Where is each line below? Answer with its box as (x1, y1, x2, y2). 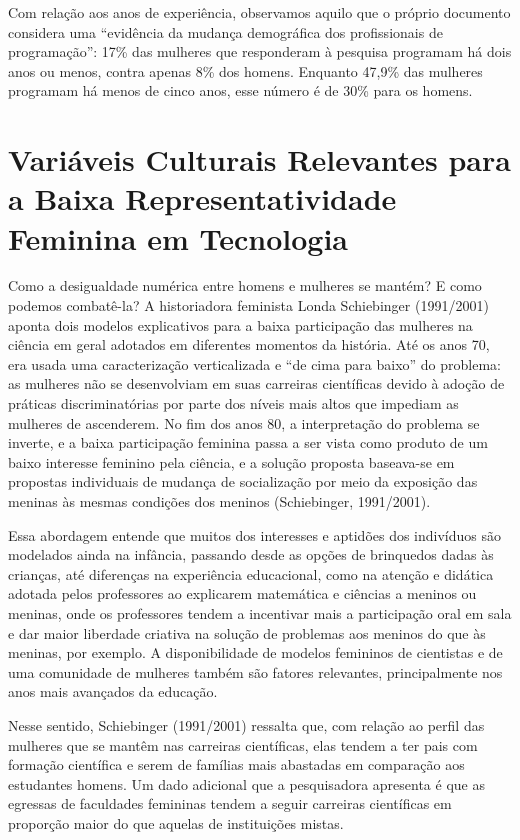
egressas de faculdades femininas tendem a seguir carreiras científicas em (8, 793, 452, 814)
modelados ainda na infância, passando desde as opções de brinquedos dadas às (8, 544, 494, 565)
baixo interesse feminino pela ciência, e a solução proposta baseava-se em (8, 451, 455, 472)
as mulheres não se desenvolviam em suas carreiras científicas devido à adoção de (8, 373, 505, 394)
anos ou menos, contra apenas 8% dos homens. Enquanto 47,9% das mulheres (8, 60, 483, 81)
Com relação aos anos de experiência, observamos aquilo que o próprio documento (8, 2, 511, 22)
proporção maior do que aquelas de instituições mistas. (8, 812, 344, 833)
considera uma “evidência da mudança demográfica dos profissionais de (8, 21, 443, 42)
